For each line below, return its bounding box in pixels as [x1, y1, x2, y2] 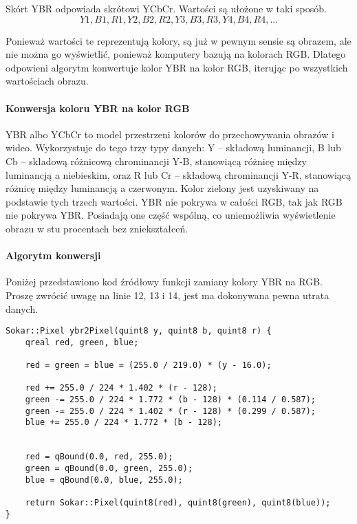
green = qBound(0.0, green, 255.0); [25, 463, 193, 473]
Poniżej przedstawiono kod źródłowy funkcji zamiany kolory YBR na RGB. [6, 274, 323, 289]
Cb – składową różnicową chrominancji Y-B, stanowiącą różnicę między [6, 153, 307, 168]
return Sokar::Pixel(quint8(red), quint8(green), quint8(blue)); [25, 497, 331, 507]
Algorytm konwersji [6, 248, 101, 263]
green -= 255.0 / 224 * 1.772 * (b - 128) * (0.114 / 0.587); [25, 395, 316, 405]
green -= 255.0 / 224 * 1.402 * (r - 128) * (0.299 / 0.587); [25, 406, 316, 416]
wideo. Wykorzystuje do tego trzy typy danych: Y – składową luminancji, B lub [6, 140, 341, 155]
